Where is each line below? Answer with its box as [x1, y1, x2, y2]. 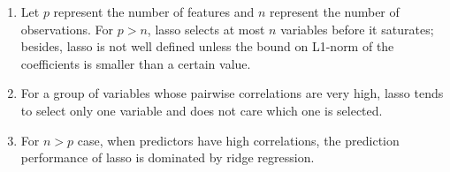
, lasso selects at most [147, 19, 265, 38]
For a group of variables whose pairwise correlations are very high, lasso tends [20, 84, 444, 102]
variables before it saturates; [280, 19, 434, 38]
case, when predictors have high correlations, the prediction [77, 131, 400, 149]
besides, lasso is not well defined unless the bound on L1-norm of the [20, 37, 394, 56]
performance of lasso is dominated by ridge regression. [20, 148, 315, 167]
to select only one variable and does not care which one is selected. [20, 101, 383, 119]
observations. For [20, 19, 114, 38]
